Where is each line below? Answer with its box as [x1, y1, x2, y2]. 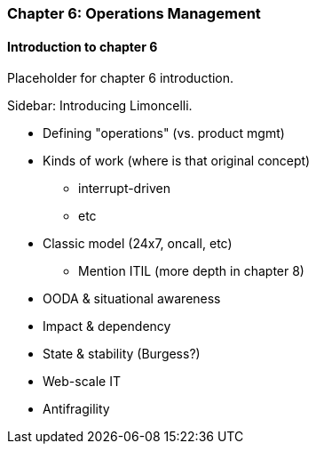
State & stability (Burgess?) [43, 346, 201, 362]
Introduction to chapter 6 [7, 38, 158, 54]
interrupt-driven [78, 181, 171, 197]
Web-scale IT [43, 374, 121, 390]
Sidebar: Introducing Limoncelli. [7, 98, 193, 114]
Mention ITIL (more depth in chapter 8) [78, 263, 304, 279]
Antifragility [43, 401, 110, 417]
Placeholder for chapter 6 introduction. [7, 70, 234, 86]
